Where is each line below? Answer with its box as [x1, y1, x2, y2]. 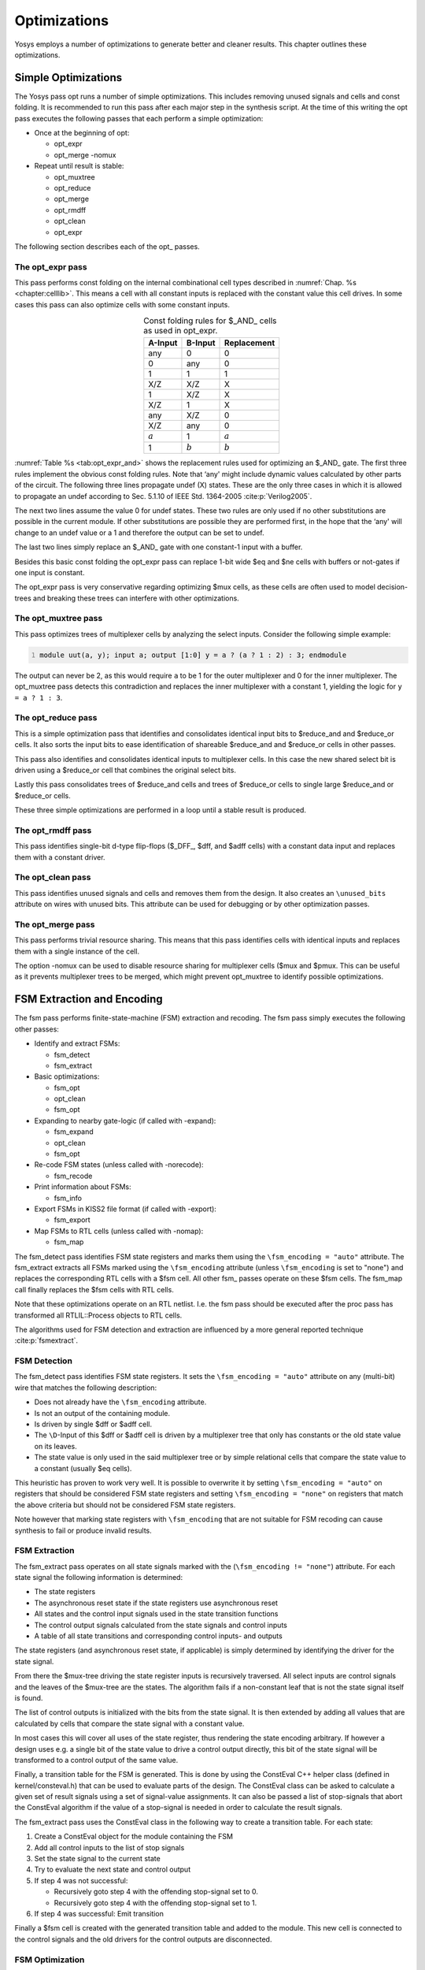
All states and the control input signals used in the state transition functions [34, 1609, 279, 1619]
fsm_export [54, 1215, 91, 1225]
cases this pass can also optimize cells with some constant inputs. [14, 299, 230, 309]
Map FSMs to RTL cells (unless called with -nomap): [34, 1226, 204, 1236]
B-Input [186, 337, 216, 348]
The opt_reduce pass [14, 712, 98, 723]
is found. [14, 1693, 43, 1702]
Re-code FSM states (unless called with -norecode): [34, 1160, 204, 1169]
